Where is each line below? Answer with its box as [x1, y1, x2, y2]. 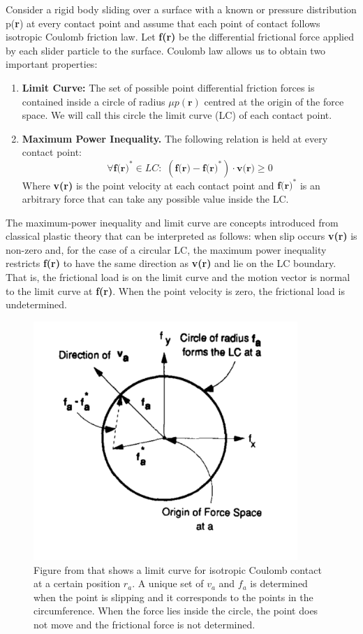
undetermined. [6, 297, 67, 312]
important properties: [6, 57, 98, 71]
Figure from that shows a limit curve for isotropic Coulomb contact [34, 562, 322, 577]
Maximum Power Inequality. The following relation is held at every [22, 131, 328, 145]
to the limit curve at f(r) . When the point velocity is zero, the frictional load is [6, 283, 345, 298]
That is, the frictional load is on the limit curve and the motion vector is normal [6, 270, 350, 284]
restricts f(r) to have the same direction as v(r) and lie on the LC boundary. [6, 256, 336, 271]
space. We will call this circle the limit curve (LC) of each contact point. [22, 108, 332, 122]
